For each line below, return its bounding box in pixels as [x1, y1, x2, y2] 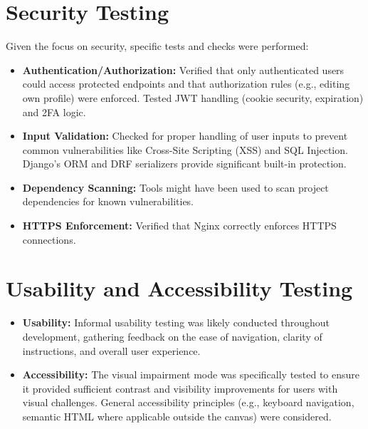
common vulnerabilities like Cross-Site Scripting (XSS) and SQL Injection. [22, 142, 348, 157]
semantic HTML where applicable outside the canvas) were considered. [22, 408, 332, 423]
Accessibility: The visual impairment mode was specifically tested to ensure [22, 367, 360, 382]
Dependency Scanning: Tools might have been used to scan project [22, 180, 329, 195]
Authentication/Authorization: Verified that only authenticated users [22, 62, 345, 77]
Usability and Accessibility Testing [6, 274, 353, 303]
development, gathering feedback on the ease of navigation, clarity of [22, 329, 322, 343]
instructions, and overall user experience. [22, 343, 201, 358]
